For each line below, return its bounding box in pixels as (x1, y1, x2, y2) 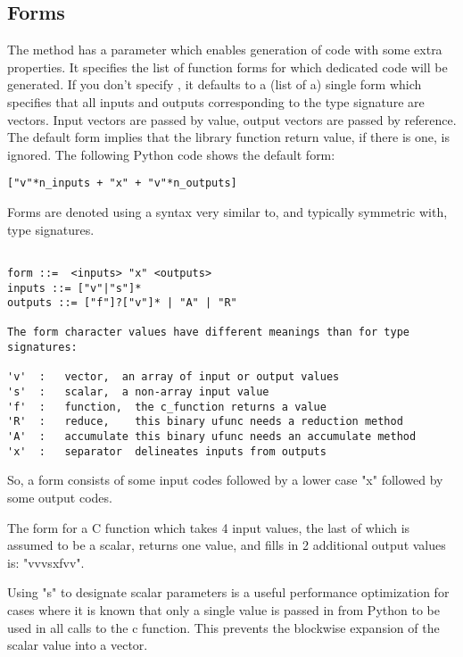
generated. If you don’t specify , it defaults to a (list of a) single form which (7, 75, 422, 94)
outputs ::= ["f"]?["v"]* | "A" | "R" (7, 296, 237, 310)
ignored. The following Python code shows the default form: (7, 145, 335, 163)
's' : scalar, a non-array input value (7, 386, 269, 399)
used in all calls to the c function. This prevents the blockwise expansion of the (7, 618, 440, 636)
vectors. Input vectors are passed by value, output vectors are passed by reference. (7, 110, 457, 129)
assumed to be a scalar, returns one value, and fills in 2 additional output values (7, 536, 446, 554)
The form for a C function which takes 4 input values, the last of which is (7, 518, 410, 536)
